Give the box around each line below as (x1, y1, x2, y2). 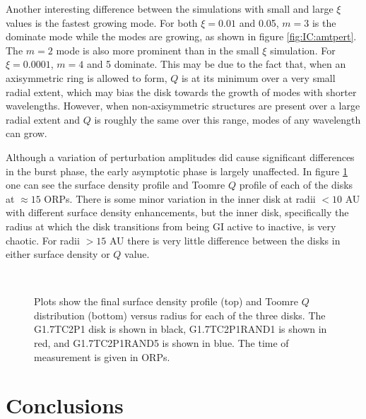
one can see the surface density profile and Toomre (6, 177, 225, 192)
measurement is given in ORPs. (34, 349, 170, 364)
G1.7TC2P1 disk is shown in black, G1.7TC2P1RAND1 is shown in (34, 321, 327, 336)
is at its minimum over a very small (181, 70, 336, 85)
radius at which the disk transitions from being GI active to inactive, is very (6, 218, 336, 233)
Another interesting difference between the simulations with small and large (6, 1, 333, 16)
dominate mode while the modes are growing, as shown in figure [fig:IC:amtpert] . (6, 29, 357, 44)
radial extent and (6, 112, 81, 126)
